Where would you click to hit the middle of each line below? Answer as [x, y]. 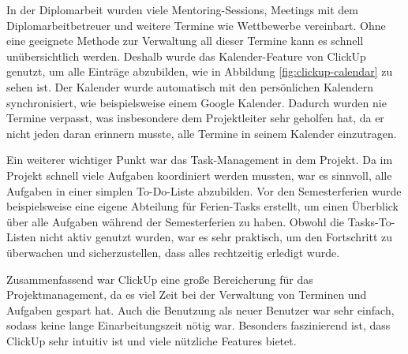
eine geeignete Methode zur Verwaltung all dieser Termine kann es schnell [185, 41]
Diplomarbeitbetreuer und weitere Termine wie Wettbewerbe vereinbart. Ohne [196, 25]
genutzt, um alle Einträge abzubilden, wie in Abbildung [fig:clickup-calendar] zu [200, 71]
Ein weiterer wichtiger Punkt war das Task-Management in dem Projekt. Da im [200, 160]
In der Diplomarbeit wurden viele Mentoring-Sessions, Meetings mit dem [182, 9]
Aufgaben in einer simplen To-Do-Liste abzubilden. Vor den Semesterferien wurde [204, 190]
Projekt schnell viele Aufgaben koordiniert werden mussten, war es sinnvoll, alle [199, 175]
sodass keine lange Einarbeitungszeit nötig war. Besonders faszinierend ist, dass [198, 325]
